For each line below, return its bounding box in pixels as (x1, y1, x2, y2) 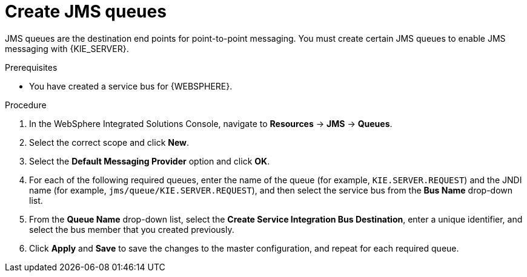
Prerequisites (5, 62, 58, 73)
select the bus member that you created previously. (29, 224, 234, 235)
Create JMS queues (5, 1, 167, 22)
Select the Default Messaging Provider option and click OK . (29, 155, 270, 166)
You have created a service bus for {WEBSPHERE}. (29, 80, 233, 91)
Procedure (5, 99, 47, 110)
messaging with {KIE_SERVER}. (5, 43, 129, 54)
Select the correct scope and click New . (29, 137, 190, 148)
